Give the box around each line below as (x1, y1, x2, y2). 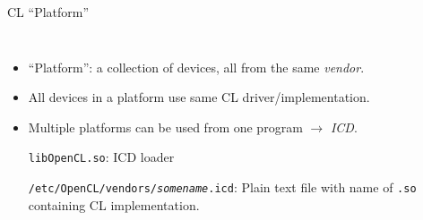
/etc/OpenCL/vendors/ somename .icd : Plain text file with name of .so (28, 178, 417, 197)
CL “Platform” (7, 3, 90, 21)
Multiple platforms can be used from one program (28, 117, 303, 136)
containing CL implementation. (28, 195, 200, 214)
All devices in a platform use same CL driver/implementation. (28, 88, 370, 106)
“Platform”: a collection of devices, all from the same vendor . (28, 57, 365, 76)
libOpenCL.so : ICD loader (28, 148, 175, 166)
